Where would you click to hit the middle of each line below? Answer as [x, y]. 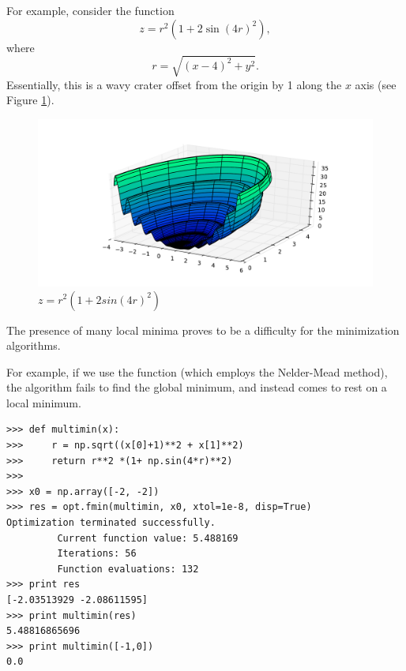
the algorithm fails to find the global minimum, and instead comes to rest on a [197, 387]
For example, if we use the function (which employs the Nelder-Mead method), [197, 371]
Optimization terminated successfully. [111, 523]
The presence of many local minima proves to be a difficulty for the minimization [203, 330]
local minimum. [44, 402]
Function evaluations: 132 [128, 569]
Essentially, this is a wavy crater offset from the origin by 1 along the [174, 84]
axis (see [376, 84]
